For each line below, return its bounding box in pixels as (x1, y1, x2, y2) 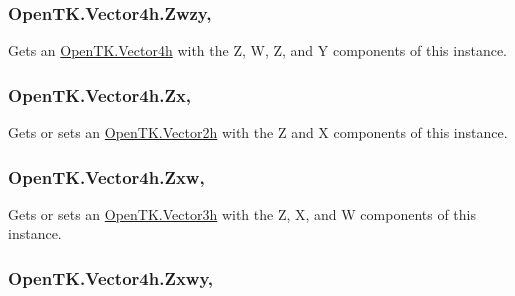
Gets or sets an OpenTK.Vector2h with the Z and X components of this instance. (8, 122, 508, 143)
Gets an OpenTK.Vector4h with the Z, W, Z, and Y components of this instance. (8, 40, 508, 61)
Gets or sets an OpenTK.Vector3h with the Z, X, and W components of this (8, 203, 477, 224)
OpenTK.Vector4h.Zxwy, (8, 265, 214, 290)
